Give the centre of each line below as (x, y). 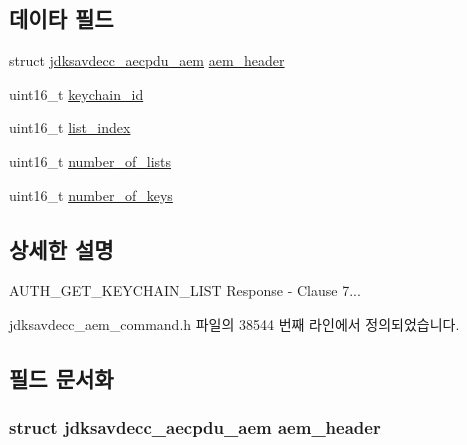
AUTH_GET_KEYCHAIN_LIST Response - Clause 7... (185, 290)
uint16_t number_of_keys (91, 194)
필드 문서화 (61, 377)
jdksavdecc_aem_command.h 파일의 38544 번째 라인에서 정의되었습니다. (234, 323)
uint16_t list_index (70, 127)
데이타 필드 (61, 18)
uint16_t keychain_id (76, 93)
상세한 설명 (61, 248)
